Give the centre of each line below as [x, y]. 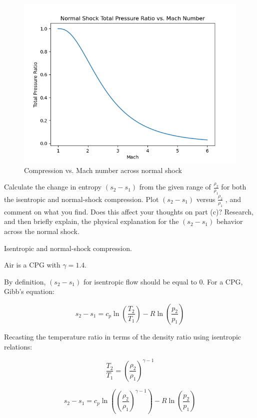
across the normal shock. [42, 231]
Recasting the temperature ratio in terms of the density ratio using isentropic [123, 336]
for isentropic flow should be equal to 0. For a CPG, [163, 281]
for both [234, 187]
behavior [229, 221]
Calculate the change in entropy [53, 187]
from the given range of [175, 187]
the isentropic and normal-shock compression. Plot [81, 199]
